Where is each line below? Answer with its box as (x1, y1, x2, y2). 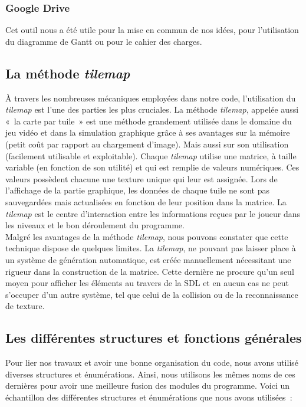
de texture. (5, 300, 45, 312)
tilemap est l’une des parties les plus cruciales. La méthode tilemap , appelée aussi (5, 103, 299, 116)
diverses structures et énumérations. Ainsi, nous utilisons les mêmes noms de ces (5, 367, 295, 380)
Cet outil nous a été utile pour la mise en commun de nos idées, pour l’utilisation (5, 24, 299, 36)
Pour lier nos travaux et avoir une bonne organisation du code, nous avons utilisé (5, 356, 299, 369)
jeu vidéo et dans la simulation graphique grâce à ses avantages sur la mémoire (5, 126, 290, 139)
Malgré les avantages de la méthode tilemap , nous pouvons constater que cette (5, 230, 288, 242)
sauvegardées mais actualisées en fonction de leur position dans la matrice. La (5, 195, 287, 208)
